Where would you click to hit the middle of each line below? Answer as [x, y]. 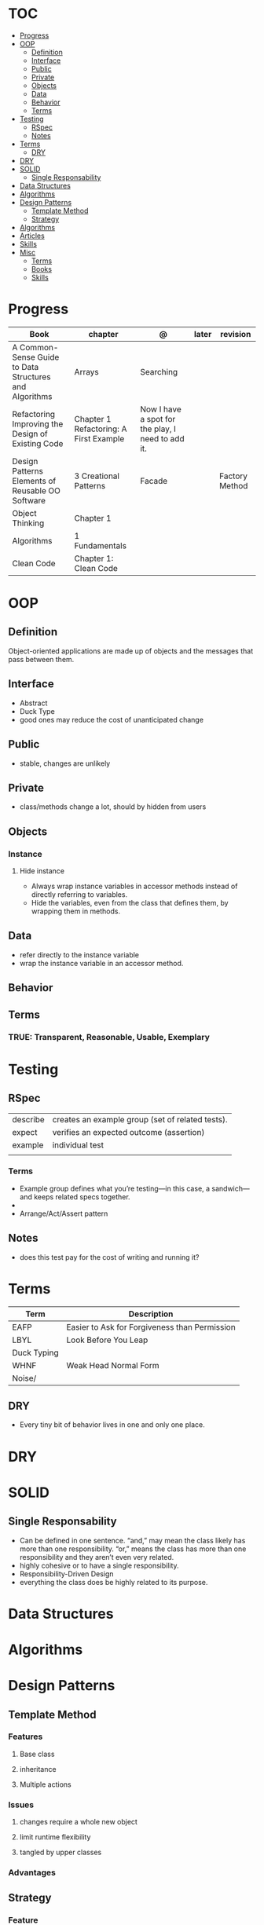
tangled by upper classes [60, 1852]
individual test [78, 1145]
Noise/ [24, 1378]
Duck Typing [35, 1352]
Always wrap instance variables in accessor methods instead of [134, 886]
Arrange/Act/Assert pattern [64, 1213]
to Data [26, 367]
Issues [21, 1805]
